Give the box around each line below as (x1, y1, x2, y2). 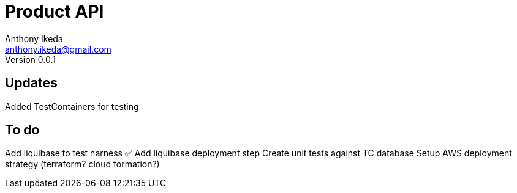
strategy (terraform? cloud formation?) (5, 159, 160, 170)
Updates (5, 75, 58, 91)
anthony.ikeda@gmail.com (5, 43, 111, 54)
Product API (5, 1, 104, 22)
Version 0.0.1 (5, 54, 56, 65)
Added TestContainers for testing (5, 101, 139, 112)
